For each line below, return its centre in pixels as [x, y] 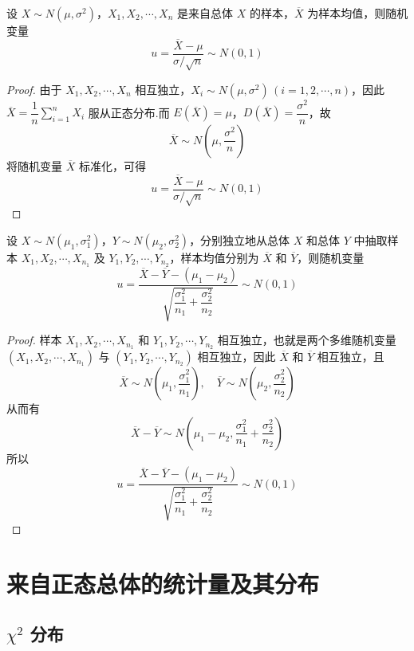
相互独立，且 [351, 357]
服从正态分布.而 [129, 112]
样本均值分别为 [220, 258]
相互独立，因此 [237, 357]
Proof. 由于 [34, 89]
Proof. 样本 [34, 340]
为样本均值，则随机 [358, 13]
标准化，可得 [112, 165]
